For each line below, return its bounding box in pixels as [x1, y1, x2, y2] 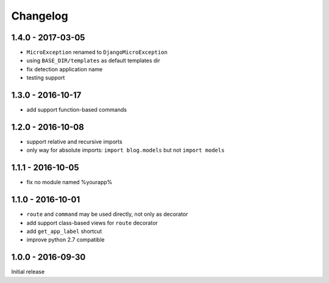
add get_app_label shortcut [26, 227, 102, 235]
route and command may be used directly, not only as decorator [26, 210, 188, 218]
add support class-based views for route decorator [26, 219, 158, 226]
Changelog [11, 9, 68, 23]
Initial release [11, 268, 45, 276]
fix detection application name [26, 65, 103, 73]
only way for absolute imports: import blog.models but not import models [26, 146, 225, 154]
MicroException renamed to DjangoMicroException [26, 49, 168, 56]
